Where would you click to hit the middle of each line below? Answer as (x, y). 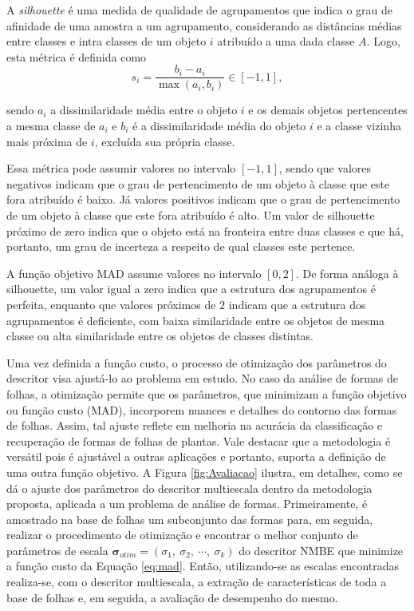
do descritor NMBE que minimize (321, 550)
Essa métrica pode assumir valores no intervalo (121, 168)
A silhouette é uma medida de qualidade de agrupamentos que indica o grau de (200, 10)
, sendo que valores (325, 168)
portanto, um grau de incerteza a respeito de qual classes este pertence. (181, 246)
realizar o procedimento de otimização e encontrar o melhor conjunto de (182, 535)
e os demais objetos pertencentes (328, 110)
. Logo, (383, 41)
